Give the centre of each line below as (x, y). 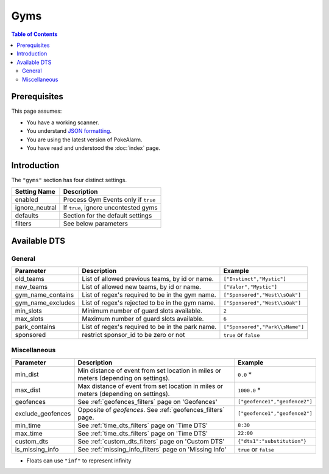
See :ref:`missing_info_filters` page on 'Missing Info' (152, 449)
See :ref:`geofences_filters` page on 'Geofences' (147, 401)
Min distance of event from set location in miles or (150, 370)
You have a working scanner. (63, 122)
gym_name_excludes (45, 303)
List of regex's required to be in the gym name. (149, 295)
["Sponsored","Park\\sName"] (264, 327)
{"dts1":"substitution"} (272, 441)
